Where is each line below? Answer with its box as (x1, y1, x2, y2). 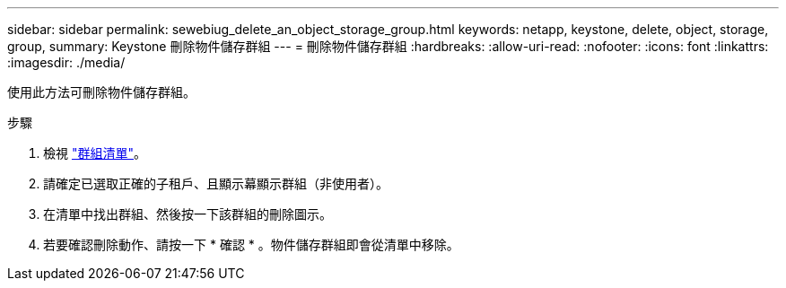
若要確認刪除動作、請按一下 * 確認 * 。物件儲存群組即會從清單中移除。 (43, 237, 459, 252)
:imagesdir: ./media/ (7, 55, 126, 70)
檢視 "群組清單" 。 (43, 145, 146, 161)
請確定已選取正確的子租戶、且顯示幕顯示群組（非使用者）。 (43, 176, 389, 191)
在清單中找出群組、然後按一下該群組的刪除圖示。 (43, 206, 332, 222)
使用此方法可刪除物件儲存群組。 (7, 84, 196, 100)
